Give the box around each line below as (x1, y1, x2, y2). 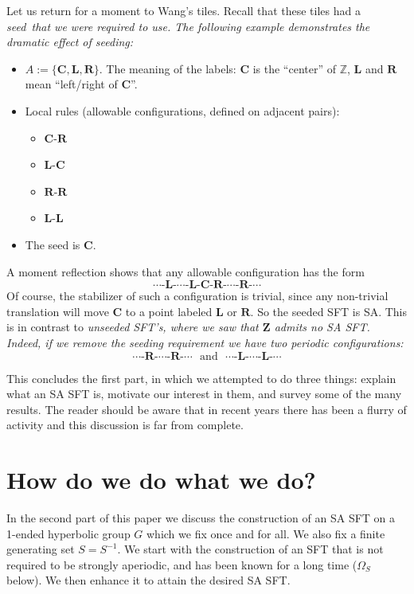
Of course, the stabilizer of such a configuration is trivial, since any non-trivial (6, 287, 389, 304)
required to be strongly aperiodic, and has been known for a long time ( (6, 556, 357, 573)
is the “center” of (252, 60, 336, 76)
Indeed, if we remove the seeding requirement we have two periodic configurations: (6, 334, 404, 350)
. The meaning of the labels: (99, 60, 236, 76)
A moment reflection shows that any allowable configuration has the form (6, 263, 365, 279)
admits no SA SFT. (274, 318, 370, 335)
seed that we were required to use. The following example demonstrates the (6, 18, 370, 34)
